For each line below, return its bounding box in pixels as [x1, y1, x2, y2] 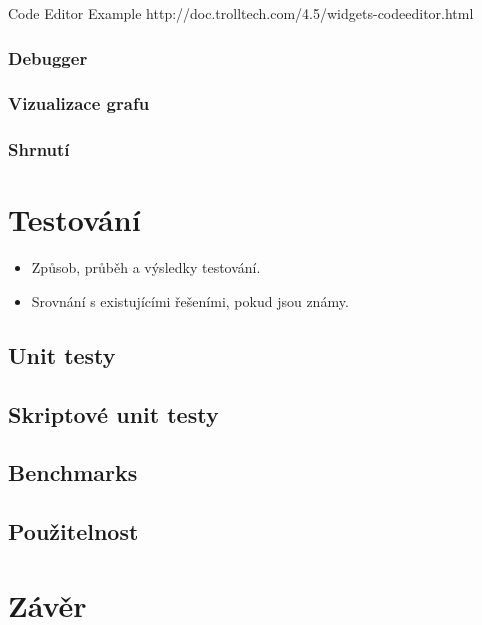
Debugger [8, 45, 88, 70]
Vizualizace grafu [8, 91, 150, 116]
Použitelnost [8, 516, 139, 547]
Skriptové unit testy [8, 398, 219, 429]
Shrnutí [8, 137, 70, 162]
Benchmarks [8, 457, 138, 488]
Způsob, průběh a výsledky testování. [31, 257, 261, 278]
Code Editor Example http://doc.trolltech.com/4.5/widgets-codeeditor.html [8, 3, 474, 23]
